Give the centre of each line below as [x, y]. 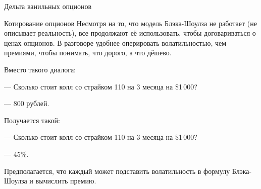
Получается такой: [32, 120]
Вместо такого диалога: [40, 69]
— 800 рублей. [27, 103]
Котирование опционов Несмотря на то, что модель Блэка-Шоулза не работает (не [130, 23]
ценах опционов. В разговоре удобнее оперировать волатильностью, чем [115, 42]
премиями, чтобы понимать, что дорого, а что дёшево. [88, 53]
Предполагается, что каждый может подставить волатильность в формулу [117, 171]
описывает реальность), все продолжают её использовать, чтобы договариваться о [130, 33]
